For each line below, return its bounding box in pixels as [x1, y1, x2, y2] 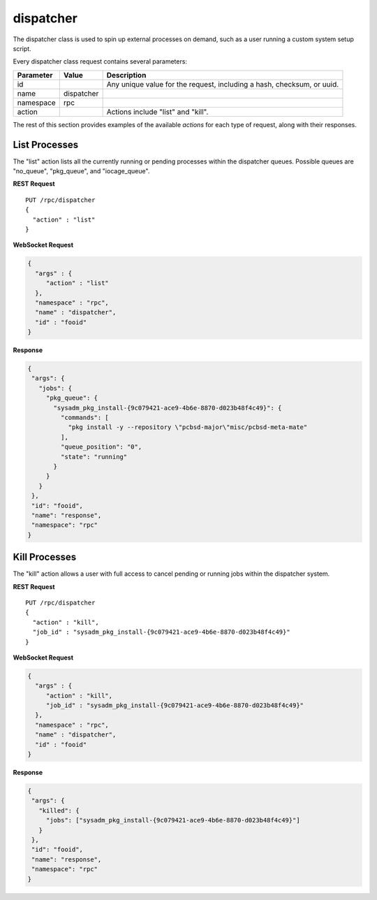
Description [106, 70, 147, 80]
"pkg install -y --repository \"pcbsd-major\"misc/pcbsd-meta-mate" [68, 423, 308, 431]
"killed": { [38, 806, 80, 814]
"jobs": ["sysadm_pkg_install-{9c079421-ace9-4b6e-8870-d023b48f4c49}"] [45, 816, 300, 825]
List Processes [13, 138, 79, 150]
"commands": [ [60, 414, 110, 421]
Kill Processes [13, 551, 77, 563]
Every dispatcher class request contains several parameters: [13, 57, 188, 66]
